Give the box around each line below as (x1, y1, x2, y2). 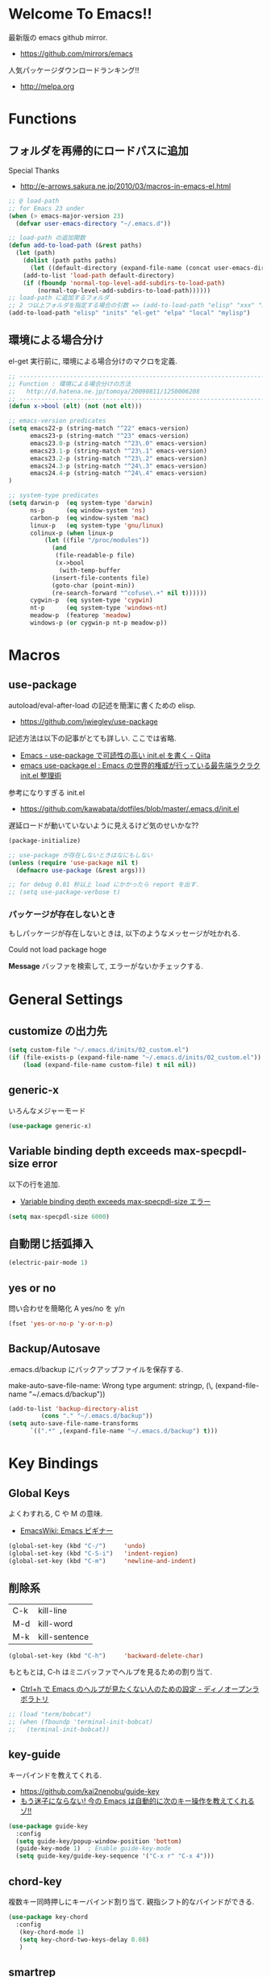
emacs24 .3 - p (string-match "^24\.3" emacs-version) (29, 461, 207, 470)
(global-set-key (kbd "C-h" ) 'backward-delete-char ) (8, 1651, 204, 1660)
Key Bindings (8, 1454, 99, 1473)
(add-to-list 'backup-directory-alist (8, 1404, 139, 1412)
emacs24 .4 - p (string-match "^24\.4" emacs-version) (29, 469, 207, 478)
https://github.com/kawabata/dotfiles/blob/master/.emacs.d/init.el (19, 803, 240, 813)
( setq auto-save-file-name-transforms (8, 1420, 139, 1428)
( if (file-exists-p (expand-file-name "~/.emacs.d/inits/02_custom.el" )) (8, 1053, 262, 1061)
